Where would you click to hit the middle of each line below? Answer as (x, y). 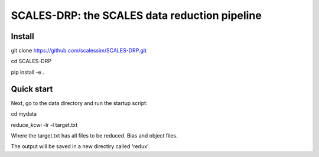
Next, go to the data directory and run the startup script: (79, 103)
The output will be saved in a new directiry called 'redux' (80, 146)
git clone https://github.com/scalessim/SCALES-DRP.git (79, 51)
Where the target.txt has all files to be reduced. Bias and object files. (94, 135)
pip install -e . (27, 72)
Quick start (32, 89)
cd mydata (24, 114)
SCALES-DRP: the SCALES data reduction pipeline (136, 15)
